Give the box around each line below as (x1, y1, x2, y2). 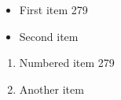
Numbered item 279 (19, 54, 115, 71)
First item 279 (19, 2, 88, 17)
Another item (19, 80, 84, 97)
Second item (19, 28, 79, 44)
